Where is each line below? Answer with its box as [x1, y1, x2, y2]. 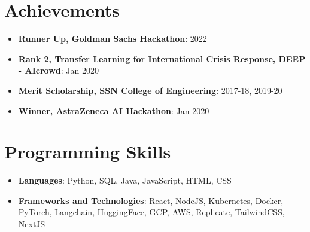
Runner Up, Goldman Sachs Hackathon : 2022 [18, 32, 207, 45]
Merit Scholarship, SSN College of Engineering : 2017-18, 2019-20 [18, 84, 282, 96]
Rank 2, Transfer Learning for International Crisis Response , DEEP [18, 52, 306, 65]
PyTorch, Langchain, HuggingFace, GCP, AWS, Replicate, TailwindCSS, [18, 206, 285, 218]
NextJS [18, 218, 45, 230]
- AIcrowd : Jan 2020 [18, 64, 99, 77]
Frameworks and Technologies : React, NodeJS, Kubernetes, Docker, [18, 194, 284, 206]
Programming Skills [4, 139, 171, 164]
